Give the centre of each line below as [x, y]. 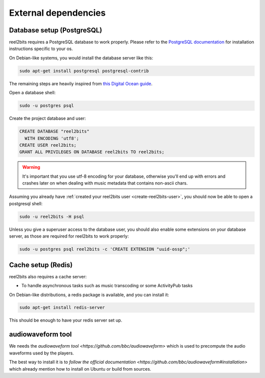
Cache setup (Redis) [41, 265]
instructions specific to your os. [41, 49]
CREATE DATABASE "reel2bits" [54, 132]
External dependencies [57, 13]
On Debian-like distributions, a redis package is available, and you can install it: [89, 295]
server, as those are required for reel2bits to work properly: [69, 236]
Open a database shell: [32, 93]
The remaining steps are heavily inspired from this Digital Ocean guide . [81, 83]
